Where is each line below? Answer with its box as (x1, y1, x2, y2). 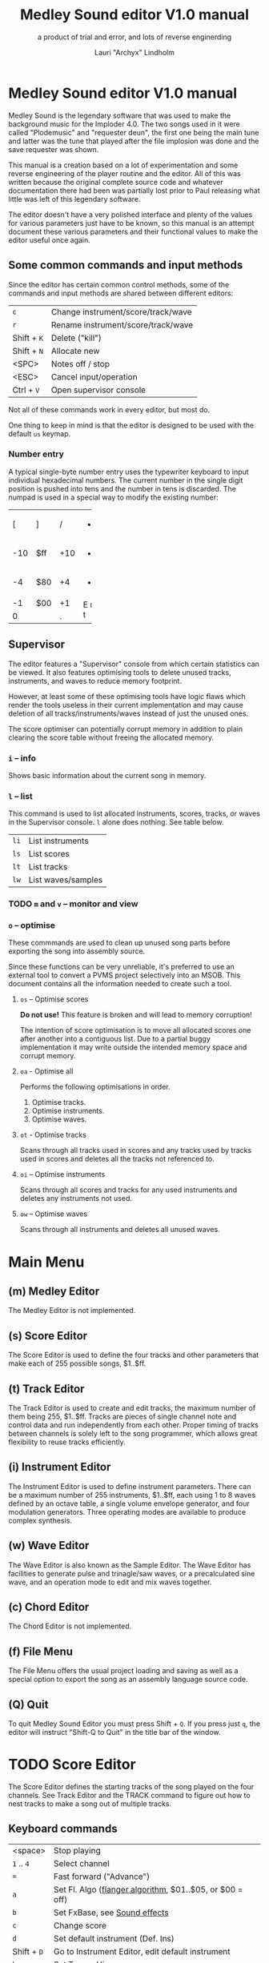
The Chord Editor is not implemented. (8, 1621, 132, 1631)
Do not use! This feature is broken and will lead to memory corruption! (19, 1010, 252, 1020)
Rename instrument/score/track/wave (50, 319, 194, 330)
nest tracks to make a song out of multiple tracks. (8, 1799, 172, 1808)
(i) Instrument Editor (8, 1460, 111, 1474)
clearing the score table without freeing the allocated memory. (8, 733, 215, 742)
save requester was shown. (8, 144, 99, 154)
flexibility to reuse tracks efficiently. (8, 1437, 126, 1447)
